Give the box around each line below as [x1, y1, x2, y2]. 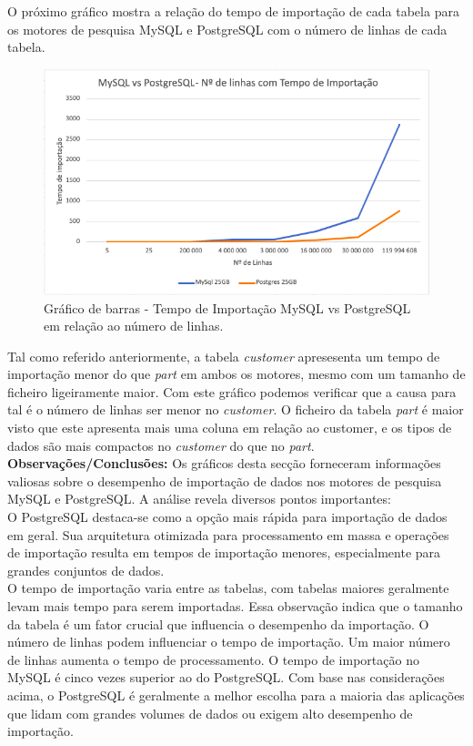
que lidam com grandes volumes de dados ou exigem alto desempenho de [7, 703, 413, 722]
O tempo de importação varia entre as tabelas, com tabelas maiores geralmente [7, 578, 449, 598]
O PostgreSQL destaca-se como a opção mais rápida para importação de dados [7, 507, 448, 526]
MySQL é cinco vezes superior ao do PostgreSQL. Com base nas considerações [7, 668, 445, 687]
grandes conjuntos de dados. [7, 560, 165, 579]
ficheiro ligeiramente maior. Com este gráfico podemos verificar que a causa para [7, 382, 457, 401]
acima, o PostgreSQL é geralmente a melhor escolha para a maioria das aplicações [7, 685, 465, 704]
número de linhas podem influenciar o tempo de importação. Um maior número [7, 632, 450, 651]
